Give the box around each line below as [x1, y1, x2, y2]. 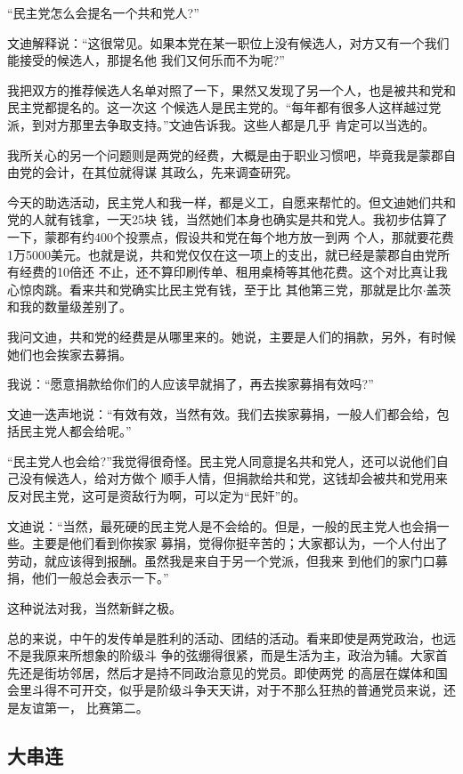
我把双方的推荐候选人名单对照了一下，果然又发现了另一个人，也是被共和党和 [7, 80, 456, 99]
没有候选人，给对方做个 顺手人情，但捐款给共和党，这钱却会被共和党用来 [19, 469, 448, 488]
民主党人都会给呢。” [19, 422, 132, 440]
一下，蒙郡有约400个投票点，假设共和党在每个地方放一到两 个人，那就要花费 [7, 227, 454, 246]
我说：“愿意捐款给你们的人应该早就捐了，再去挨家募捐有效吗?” [7, 375, 374, 393]
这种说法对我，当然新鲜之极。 [7, 599, 182, 617]
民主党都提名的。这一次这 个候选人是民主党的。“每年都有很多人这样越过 [7, 98, 429, 117]
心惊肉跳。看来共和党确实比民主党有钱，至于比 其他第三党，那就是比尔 [7, 279, 423, 298]
